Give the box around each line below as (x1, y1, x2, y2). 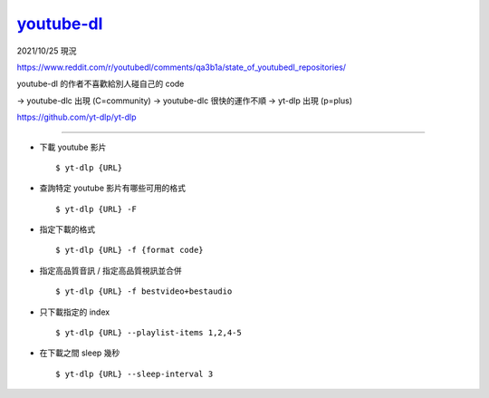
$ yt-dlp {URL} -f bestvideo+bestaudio (55, 286, 233, 296)
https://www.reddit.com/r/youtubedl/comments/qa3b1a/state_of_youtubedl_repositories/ (16, 62, 347, 73)
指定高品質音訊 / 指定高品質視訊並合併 (39, 265, 182, 276)
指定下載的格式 (39, 224, 95, 235)
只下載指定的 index (39, 306, 110, 317)
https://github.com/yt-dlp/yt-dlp (16, 112, 137, 122)
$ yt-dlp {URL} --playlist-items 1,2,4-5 (55, 327, 242, 338)
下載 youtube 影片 (39, 141, 107, 152)
